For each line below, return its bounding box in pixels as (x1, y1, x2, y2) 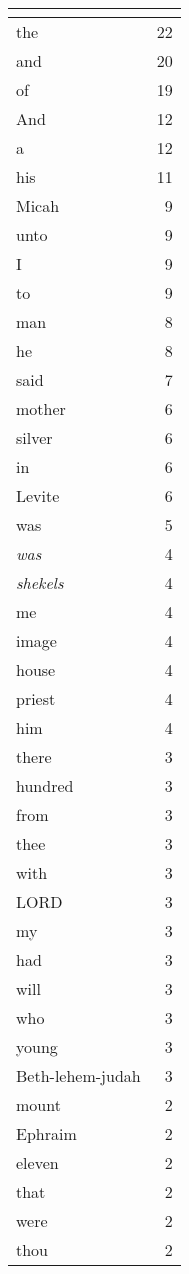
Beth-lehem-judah (16, 1064, 141, 1087)
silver (16, 426, 53, 449)
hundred (16, 774, 74, 797)
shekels (16, 571, 64, 594)
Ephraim (16, 1122, 77, 1145)
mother (16, 397, 66, 420)
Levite (16, 484, 60, 507)
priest (16, 687, 56, 710)
